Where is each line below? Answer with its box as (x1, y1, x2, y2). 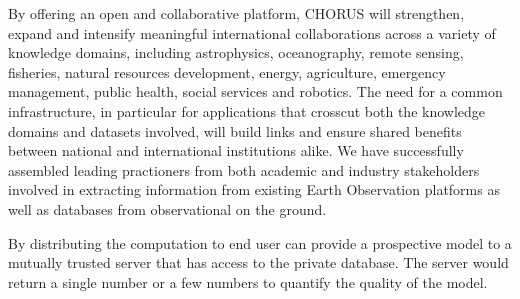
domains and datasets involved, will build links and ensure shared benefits (8, 120, 462, 141)
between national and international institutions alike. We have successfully (8, 140, 464, 161)
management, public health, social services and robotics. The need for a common (8, 81, 503, 102)
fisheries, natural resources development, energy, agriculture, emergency (8, 61, 446, 82)
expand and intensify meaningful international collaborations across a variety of (8, 22, 496, 43)
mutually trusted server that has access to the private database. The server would (8, 252, 509, 273)
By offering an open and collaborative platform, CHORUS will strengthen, (8, 3, 465, 23)
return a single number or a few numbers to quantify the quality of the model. (8, 271, 488, 292)
